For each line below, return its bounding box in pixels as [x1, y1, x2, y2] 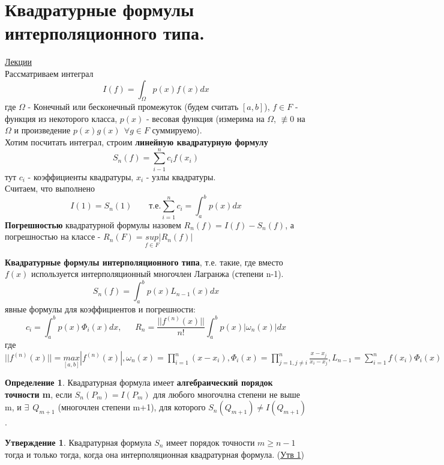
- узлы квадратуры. [146, 170, 216, 183]
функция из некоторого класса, [5, 112, 118, 124]
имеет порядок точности [166, 436, 255, 448]
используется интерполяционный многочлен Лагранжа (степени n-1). [31, 267, 284, 280]
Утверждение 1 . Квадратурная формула [5, 436, 152, 448]
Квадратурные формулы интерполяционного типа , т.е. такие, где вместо [5, 255, 283, 268]
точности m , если [5, 387, 73, 400]
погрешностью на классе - [5, 230, 101, 243]
